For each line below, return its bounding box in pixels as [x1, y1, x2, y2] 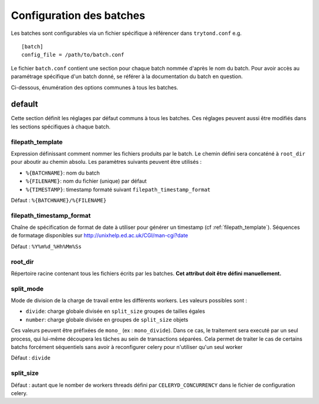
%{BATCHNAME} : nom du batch [25, 169, 100, 176]
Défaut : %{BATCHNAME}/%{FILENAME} [11, 196, 107, 203]
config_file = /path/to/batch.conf [21, 51, 125, 59]
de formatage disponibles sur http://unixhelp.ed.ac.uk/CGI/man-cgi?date [11, 232, 188, 239]
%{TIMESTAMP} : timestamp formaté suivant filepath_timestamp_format [25, 186, 211, 193]
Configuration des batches [11, 9, 145, 22]
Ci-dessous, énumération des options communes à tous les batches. [11, 83, 178, 91]
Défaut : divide [11, 354, 51, 361]
